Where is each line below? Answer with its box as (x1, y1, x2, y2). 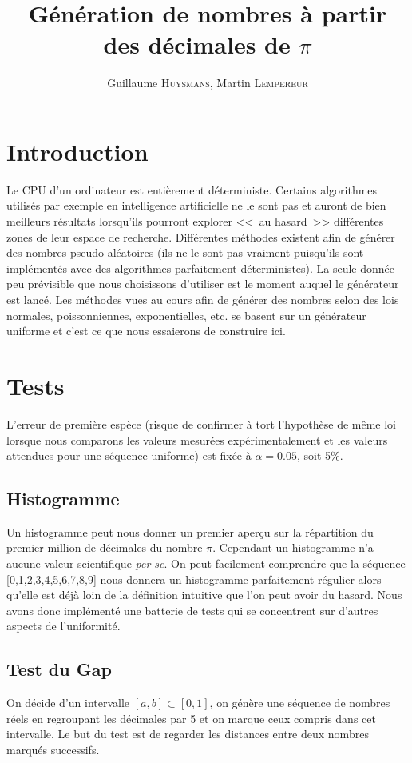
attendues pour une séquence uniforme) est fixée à (6, 447, 252, 464)
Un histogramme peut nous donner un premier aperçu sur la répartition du (6, 523, 374, 540)
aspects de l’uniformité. (6, 617, 121, 634)
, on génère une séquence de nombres (209, 694, 390, 711)
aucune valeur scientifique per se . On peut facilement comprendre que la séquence (6, 555, 406, 572)
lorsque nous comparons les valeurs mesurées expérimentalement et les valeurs (6, 431, 388, 448)
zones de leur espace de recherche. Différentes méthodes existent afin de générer (6, 228, 395, 245)
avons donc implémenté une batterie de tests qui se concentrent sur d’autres (6, 601, 378, 618)
